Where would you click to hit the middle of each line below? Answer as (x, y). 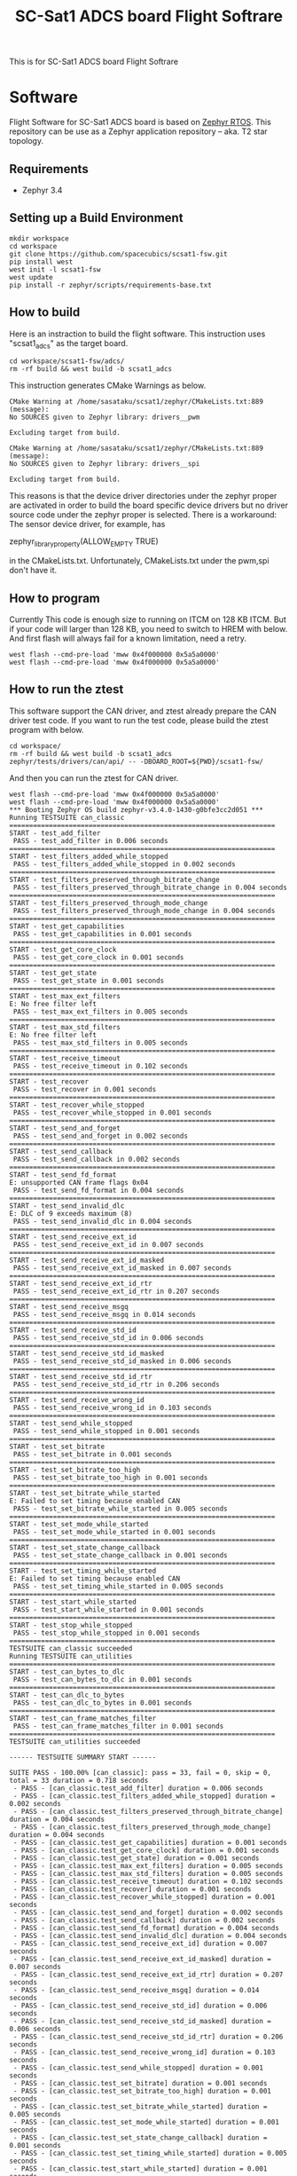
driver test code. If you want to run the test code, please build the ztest (139, 720)
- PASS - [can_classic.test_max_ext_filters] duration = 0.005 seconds (148, 1865)
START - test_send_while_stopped (71, 1423)
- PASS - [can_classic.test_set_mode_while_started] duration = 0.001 (146, 2122)
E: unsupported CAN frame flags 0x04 (79, 1182)
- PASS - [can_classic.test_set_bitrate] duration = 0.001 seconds (140, 2083)
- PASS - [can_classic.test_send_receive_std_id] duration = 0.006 (140, 2006)
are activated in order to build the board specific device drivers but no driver (148, 505)
